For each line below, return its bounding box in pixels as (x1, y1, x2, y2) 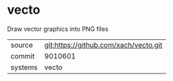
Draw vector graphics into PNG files (7, 25, 108, 33)
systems (10, 62, 38, 72)
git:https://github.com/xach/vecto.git (44, 40, 163, 49)
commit (10, 51, 35, 60)
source (10, 40, 33, 49)
